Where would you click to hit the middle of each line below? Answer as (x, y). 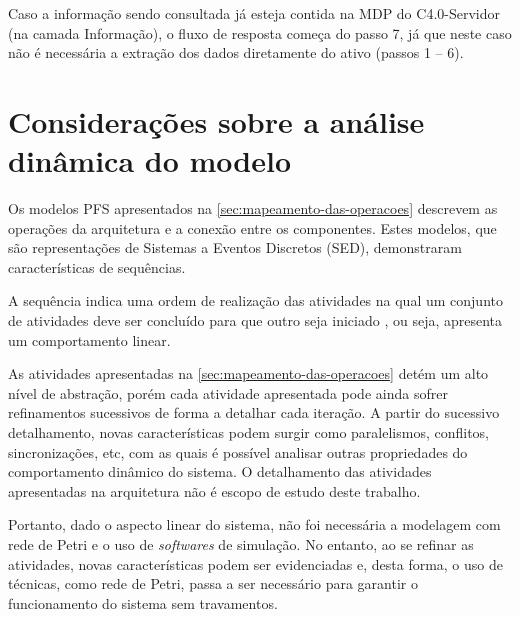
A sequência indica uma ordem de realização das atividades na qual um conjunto (255, 300)
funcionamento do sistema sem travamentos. (143, 602)
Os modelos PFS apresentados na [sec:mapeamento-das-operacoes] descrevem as (253, 208)
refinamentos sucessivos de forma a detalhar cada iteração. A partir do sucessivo (254, 412)
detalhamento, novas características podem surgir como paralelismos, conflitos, (248, 432)
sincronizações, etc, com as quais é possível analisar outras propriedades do (238, 451)
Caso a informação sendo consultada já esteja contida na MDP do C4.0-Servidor (254, 13)
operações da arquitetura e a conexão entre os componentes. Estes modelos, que (252, 227)
